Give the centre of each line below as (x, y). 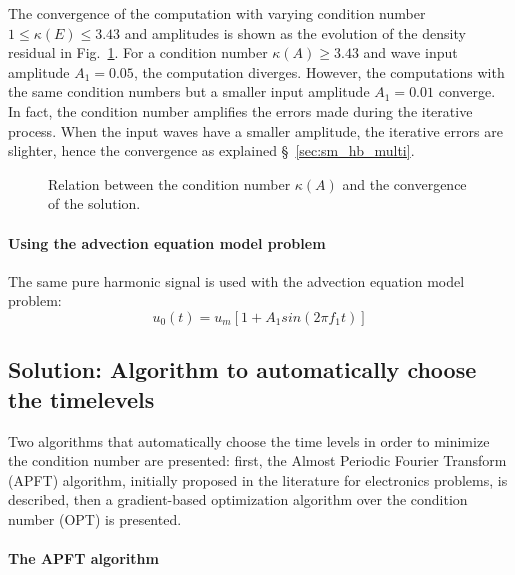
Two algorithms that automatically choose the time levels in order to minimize (249, 440)
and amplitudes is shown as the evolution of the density (295, 32)
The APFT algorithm (83, 558)
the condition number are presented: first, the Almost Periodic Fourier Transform (257, 460)
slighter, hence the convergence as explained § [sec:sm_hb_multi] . (211, 150)
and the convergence (404, 183)
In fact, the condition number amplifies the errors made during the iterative (240, 110)
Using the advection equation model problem (167, 242)
